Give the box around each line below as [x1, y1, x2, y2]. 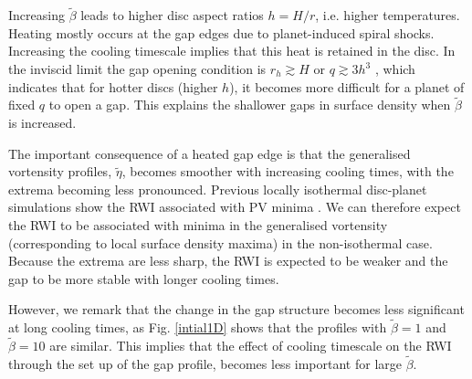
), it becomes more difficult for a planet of [229, 77, 465, 96]
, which [374, 59, 415, 78]
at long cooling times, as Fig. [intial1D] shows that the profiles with [8, 318, 387, 337]
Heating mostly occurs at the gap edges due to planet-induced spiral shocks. [8, 23, 435, 42]
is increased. [8, 113, 77, 132]
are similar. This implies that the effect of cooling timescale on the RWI [49, 335, 452, 354]
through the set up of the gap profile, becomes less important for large [8, 353, 403, 373]
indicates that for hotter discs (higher [8, 77, 218, 96]
